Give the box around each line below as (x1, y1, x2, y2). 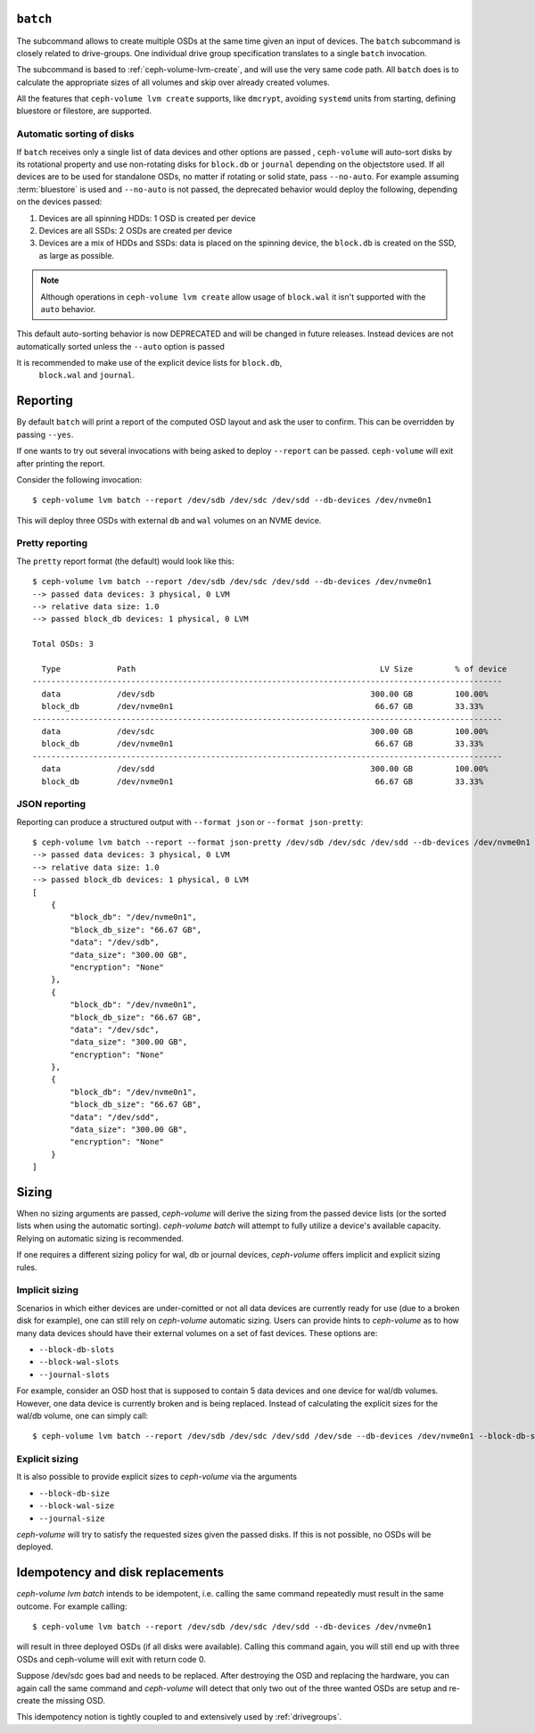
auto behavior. (40, 303, 96, 314)
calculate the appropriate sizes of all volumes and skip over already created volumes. (16, 77, 330, 87)
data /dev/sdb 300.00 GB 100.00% (41, 689, 489, 699)
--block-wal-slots (38, 1357, 119, 1367)
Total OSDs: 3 (32, 639, 94, 649)
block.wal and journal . (38, 370, 136, 381)
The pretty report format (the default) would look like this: (16, 556, 235, 566)
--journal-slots (38, 1369, 111, 1380)
